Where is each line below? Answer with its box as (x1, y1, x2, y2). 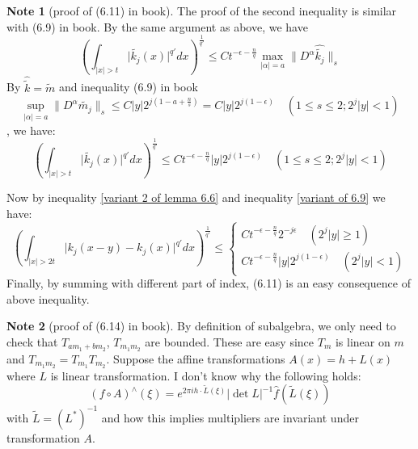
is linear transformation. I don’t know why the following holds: (50, 367, 361, 384)
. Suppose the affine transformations (106, 350, 285, 367)
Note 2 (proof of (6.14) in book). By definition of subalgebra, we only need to (6, 317, 396, 334)
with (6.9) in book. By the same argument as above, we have (6, 18, 308, 35)
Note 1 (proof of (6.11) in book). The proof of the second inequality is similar (6, 2, 397, 19)
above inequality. (6, 290, 90, 307)
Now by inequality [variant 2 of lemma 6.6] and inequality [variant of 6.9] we (6, 189, 386, 206)
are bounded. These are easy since (145, 333, 315, 350)
